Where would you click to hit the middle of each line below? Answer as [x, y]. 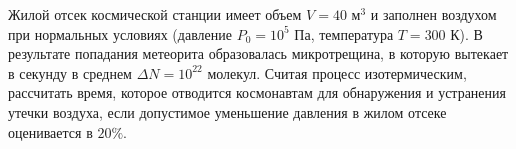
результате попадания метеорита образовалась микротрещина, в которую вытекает [258, 53]
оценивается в [50, 131]
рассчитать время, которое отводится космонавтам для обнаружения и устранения [257, 92]
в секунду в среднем [70, 72]
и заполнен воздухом [433, 14]
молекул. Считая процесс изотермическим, [337, 72]
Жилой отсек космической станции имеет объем [155, 14]
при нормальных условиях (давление [120, 33]
